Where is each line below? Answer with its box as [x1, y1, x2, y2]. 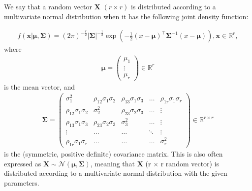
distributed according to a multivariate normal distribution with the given [4, 168, 227, 178]
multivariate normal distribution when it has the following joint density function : [4, 11, 249, 21]
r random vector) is [160, 158, 220, 168]
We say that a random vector [4, 1, 93, 11]
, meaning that [90, 158, 135, 168]
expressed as [4, 158, 41, 168]
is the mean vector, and [4, 81, 75, 92]
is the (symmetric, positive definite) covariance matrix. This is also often [4, 148, 223, 159]
